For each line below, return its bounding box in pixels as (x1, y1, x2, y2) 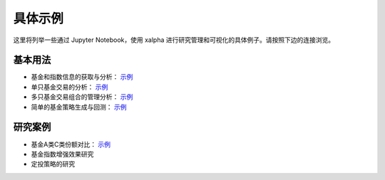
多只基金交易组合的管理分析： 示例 (31, 92, 133, 101)
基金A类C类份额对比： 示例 (31, 139, 111, 149)
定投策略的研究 (31, 160, 75, 169)
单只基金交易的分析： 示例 (31, 83, 108, 91)
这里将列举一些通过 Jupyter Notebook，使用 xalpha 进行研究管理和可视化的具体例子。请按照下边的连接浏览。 (13, 36, 335, 44)
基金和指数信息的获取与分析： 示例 (31, 73, 133, 81)
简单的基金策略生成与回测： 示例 (31, 102, 127, 111)
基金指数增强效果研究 (31, 149, 94, 158)
